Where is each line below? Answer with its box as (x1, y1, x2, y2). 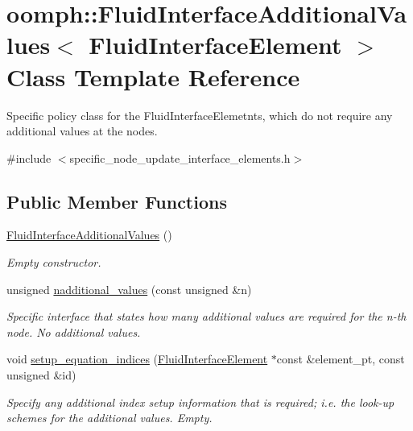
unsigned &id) (6, 367, 76, 383)
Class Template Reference (6, 60, 300, 93)
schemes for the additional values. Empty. (6, 409, 213, 426)
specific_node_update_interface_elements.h (69, 149, 291, 166)
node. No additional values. (6, 323, 141, 340)
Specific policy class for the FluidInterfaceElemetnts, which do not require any (6, 106, 393, 123)
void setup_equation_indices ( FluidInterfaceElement (6, 350, 268, 367)
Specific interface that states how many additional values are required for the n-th (6, 308, 407, 325)
